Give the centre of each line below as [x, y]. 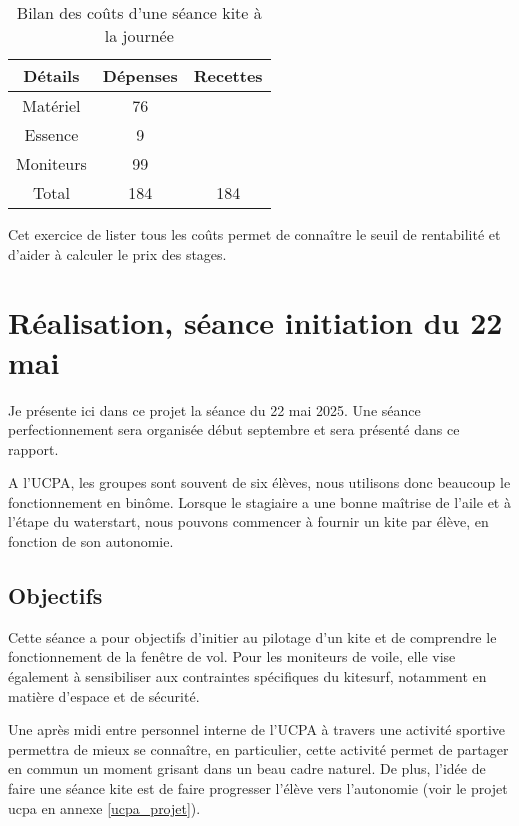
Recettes [228, 75]
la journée [139, 35]
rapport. [33, 448]
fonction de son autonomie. [91, 541]
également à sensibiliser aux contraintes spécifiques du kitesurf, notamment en [247, 676]
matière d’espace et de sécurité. [104, 695]
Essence [51, 134]
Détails [51, 75]
